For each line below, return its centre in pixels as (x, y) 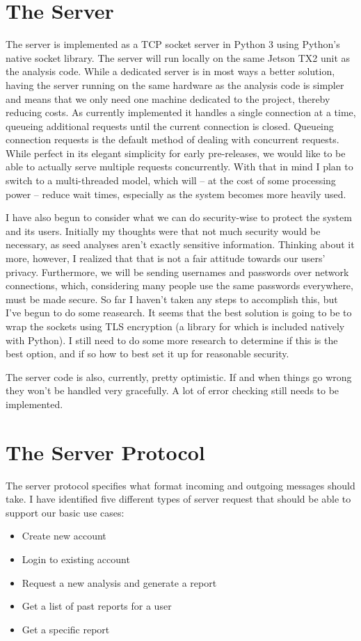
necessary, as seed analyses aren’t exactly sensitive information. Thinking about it (180, 244)
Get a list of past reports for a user (97, 606)
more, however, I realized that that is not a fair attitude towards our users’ (166, 258)
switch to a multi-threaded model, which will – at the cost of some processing (171, 180)
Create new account (64, 536)
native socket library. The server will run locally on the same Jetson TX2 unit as (178, 57)
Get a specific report (66, 629)
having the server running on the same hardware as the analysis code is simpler (175, 84)
